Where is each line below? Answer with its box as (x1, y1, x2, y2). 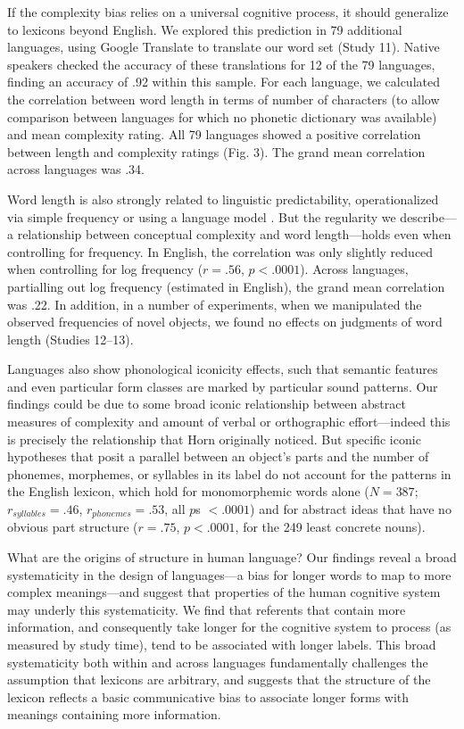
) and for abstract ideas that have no (250, 500, 452, 518)
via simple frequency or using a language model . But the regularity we (7, 207, 396, 226)
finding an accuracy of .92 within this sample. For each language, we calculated (7, 72, 440, 91)
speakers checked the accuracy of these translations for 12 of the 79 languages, (7, 54, 435, 73)
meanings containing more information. (7, 705, 221, 724)
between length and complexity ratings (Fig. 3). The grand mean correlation (7, 142, 426, 161)
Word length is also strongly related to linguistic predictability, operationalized (7, 189, 439, 208)
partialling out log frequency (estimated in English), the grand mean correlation (7, 277, 445, 295)
